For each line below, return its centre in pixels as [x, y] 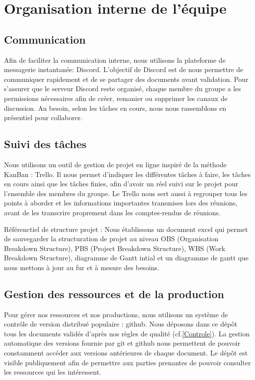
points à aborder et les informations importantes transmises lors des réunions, [121, 203]
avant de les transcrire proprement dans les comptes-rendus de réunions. [112, 212]
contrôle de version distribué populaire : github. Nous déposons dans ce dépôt [121, 324]
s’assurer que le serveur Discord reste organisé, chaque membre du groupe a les [123, 89]
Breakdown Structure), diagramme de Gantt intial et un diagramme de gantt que [126, 258]
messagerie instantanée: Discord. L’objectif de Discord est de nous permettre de [124, 69]
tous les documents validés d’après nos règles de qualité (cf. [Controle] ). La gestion [127, 333]
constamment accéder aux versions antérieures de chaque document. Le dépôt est [126, 353]
